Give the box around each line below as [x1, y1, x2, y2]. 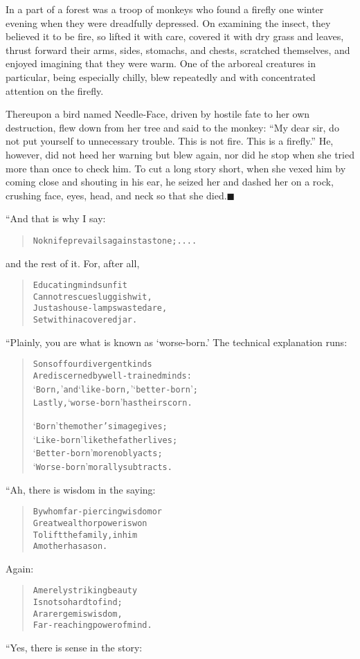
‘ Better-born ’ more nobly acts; [33, 445, 163, 460]
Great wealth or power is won [33, 518, 147, 528]
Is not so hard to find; [33, 597, 123, 608]
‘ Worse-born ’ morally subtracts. [33, 458, 172, 473]
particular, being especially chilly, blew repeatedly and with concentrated [6, 69, 316, 84]
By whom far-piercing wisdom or [33, 507, 162, 517]
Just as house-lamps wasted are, [33, 303, 168, 314]
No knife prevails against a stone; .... [33, 235, 197, 246]
